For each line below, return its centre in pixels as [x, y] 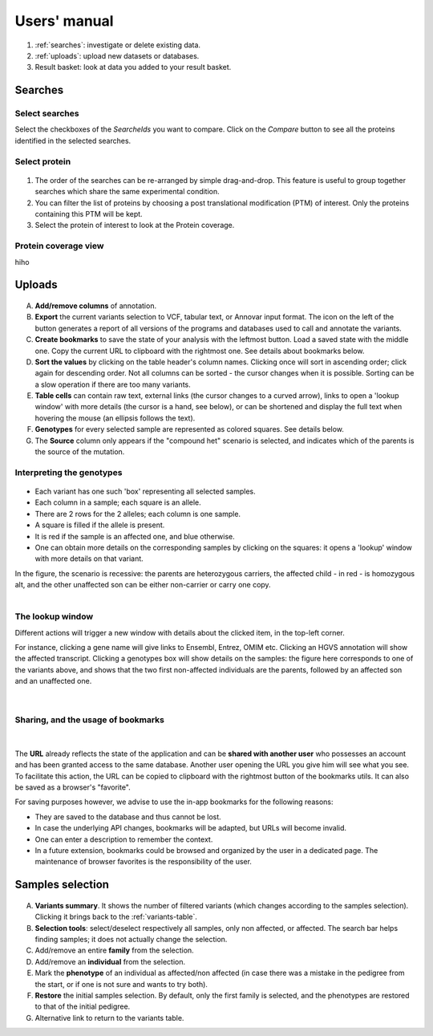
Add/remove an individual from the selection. [110, 961]
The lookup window [54, 616]
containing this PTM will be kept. [89, 214]
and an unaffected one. [53, 681]
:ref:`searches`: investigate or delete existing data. [117, 45]
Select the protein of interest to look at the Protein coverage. [135, 225]
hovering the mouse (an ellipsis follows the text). [115, 418]
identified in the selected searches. [73, 140]
